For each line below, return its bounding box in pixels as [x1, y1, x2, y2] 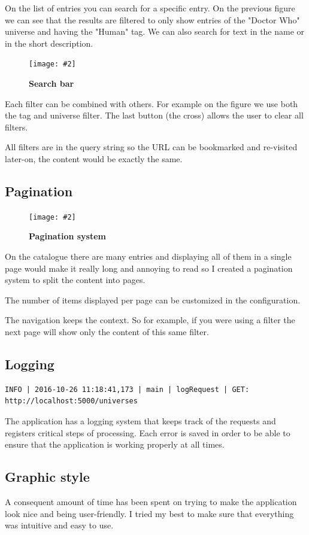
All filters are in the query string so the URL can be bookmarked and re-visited [5, 141, 298, 153]
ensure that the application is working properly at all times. [5, 438, 225, 451]
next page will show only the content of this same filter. [5, 326, 209, 338]
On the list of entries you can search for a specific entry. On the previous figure [5, 2, 295, 14]
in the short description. [5, 37, 93, 49]
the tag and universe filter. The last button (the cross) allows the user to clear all [5, 109, 304, 121]
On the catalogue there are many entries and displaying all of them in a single [5, 250, 292, 263]
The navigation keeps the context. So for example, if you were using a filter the [5, 314, 295, 326]
